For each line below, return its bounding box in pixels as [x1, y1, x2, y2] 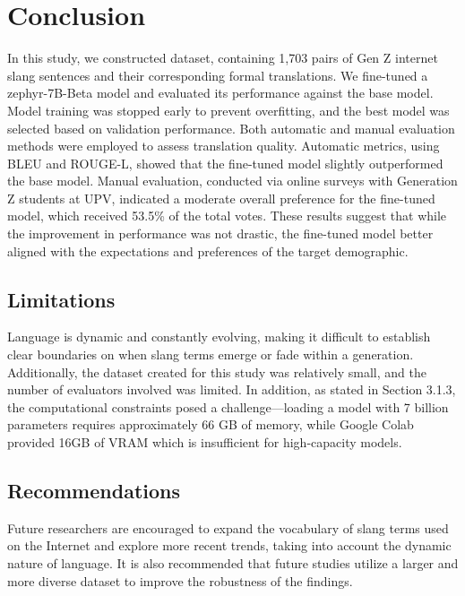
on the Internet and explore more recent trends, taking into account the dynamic [7, 536, 452, 555]
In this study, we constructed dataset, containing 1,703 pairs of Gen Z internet [7, 48, 438, 67]
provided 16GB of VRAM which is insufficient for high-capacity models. [7, 433, 402, 452]
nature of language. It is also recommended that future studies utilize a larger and [7, 554, 459, 572]
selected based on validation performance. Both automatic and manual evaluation [7, 118, 455, 137]
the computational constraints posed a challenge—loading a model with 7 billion [7, 397, 449, 416]
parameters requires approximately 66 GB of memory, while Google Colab [7, 415, 414, 434]
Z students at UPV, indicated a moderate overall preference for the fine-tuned [7, 188, 435, 207]
